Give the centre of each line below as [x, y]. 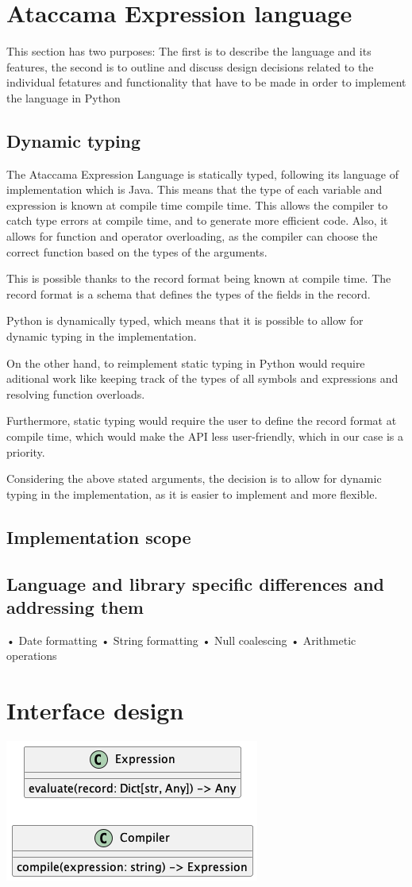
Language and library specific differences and [195, 583]
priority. [26, 451]
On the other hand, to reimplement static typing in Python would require [186, 363]
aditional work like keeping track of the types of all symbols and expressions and [202, 378]
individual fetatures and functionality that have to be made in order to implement [206, 82]
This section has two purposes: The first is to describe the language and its [189, 51]
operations [32, 656]
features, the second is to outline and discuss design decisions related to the [190, 66]
